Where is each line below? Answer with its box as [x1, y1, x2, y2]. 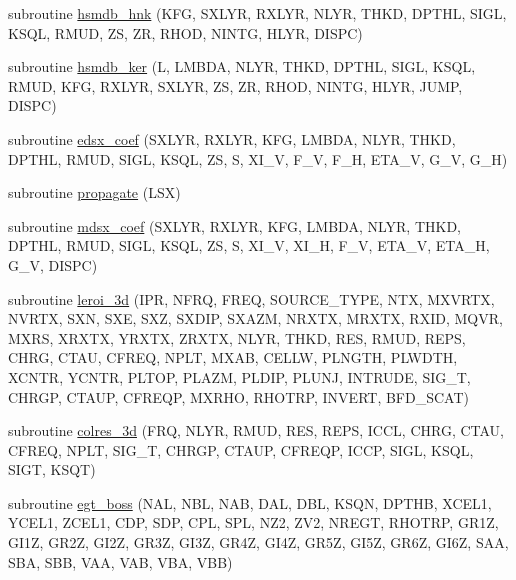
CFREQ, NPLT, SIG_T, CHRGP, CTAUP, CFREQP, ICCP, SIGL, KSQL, [8, 439, 474, 460]
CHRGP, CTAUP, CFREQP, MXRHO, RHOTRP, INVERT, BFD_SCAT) [8, 386, 469, 407]
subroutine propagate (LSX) [8, 182, 181, 203]
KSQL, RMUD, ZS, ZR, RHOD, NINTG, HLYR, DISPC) [8, 22, 363, 43]
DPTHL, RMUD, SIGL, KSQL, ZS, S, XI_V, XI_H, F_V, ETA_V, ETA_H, [8, 235, 490, 256]
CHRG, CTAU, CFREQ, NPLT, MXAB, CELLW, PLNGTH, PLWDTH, [8, 347, 458, 368]
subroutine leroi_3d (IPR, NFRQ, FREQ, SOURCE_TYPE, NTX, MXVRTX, [8, 288, 495, 309]
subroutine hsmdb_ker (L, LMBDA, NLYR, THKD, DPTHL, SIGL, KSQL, [8, 56, 476, 77]
